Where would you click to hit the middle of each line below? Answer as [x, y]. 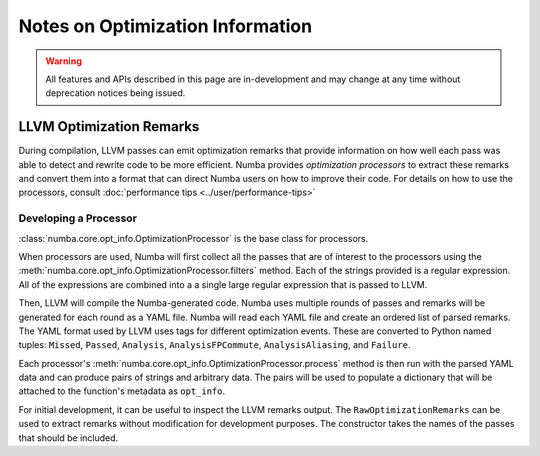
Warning [63, 61]
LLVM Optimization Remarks [109, 126]
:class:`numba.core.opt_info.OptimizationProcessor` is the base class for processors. [193, 238]
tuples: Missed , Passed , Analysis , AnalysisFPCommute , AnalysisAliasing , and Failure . [214, 345]
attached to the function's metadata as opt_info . [122, 391]
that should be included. [68, 437]
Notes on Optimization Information [165, 26]
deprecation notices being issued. [115, 93]
